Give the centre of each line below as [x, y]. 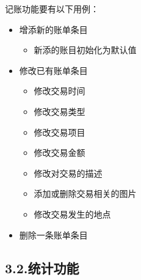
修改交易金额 [60, 153]
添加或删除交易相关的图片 [85, 193]
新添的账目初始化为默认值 [85, 50]
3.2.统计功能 [42, 267]
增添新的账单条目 [53, 29]
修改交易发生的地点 [72, 214]
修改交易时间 [60, 91]
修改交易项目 [60, 132]
